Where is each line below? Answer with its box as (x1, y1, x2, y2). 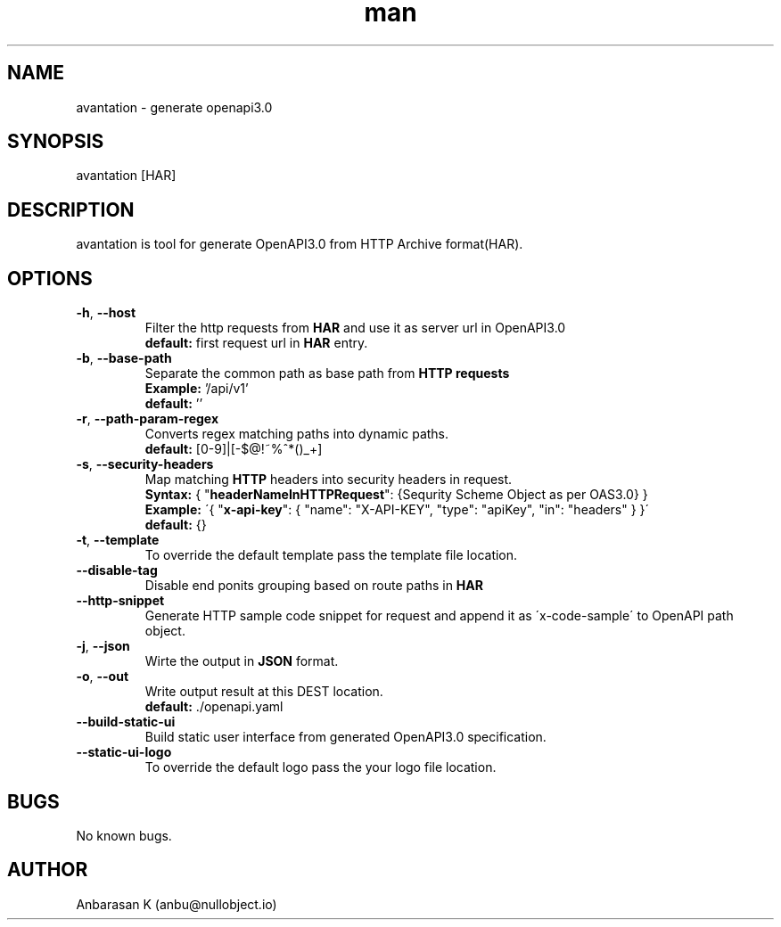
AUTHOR (7, 858, 88, 882)
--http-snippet (76, 593, 165, 609)
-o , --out (76, 669, 129, 685)
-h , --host (76, 305, 136, 321)
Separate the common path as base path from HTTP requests (144, 365, 510, 381)
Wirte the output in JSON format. (144, 653, 339, 669)
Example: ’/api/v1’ (144, 381, 249, 397)
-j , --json (76, 638, 130, 654)
